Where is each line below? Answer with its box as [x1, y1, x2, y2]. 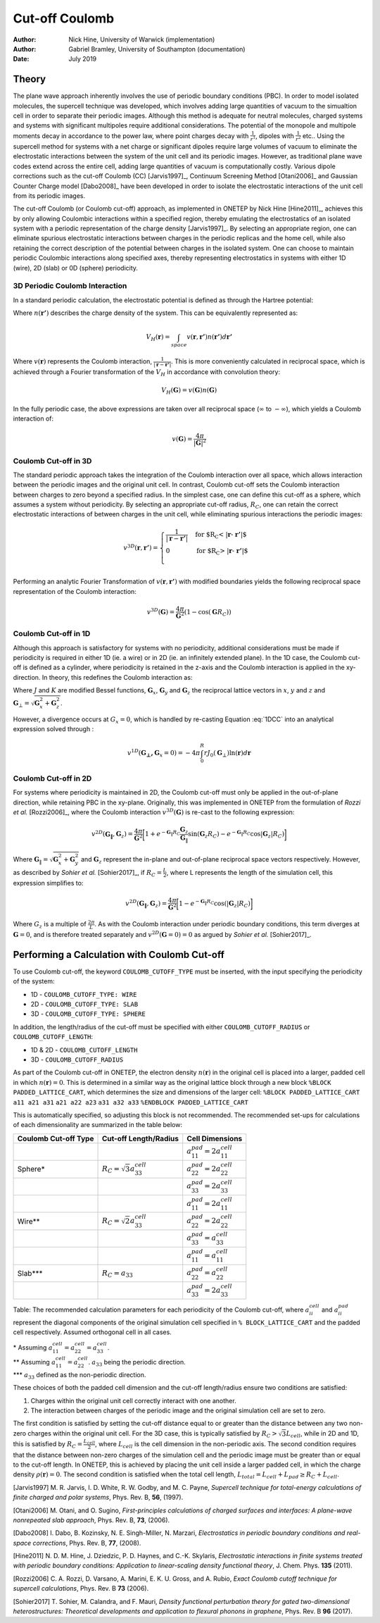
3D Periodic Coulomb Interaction [13, 281, 127, 291]
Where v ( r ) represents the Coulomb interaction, [13, 357, 153, 366]
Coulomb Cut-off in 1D [13, 629, 91, 639]
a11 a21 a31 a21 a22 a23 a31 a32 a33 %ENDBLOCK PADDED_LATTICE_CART [13, 1098, 249, 1106]
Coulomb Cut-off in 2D [13, 773, 92, 783]
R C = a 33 [101, 1268, 133, 1279]
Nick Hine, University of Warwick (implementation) [68, 35, 215, 44]
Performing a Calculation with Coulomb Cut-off [13, 948, 225, 961]
